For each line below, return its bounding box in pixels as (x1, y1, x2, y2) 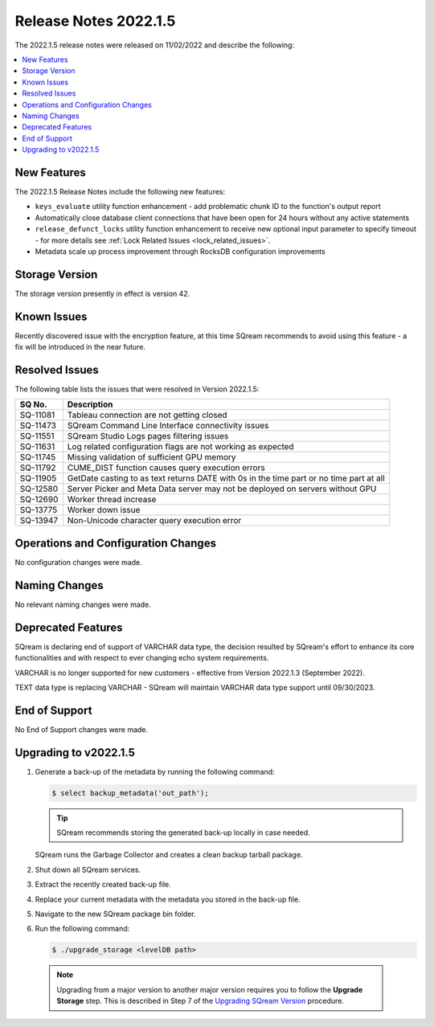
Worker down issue (67, 505, 141, 516)
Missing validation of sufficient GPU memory (67, 452, 236, 463)
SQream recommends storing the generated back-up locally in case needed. (56, 828, 311, 837)
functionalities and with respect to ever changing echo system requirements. (14, 653, 269, 663)
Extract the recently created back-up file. (35, 880, 172, 890)
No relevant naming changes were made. (14, 599, 152, 609)
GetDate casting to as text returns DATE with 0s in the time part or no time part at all (67, 473, 385, 484)
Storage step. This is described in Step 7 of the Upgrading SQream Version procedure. (56, 996, 345, 1006)
